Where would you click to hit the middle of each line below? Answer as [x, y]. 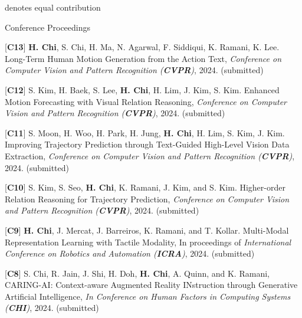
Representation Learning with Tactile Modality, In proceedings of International [148, 242]
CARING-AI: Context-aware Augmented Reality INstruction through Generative [151, 285]
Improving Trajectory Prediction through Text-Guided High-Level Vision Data [147, 144]
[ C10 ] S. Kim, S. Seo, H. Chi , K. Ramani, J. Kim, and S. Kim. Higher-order [145, 187]
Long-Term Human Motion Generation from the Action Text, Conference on [143, 58]
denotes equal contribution [53, 7]
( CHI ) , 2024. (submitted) [52, 308]
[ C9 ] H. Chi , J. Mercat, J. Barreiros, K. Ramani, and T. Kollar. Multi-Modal [147, 230]
